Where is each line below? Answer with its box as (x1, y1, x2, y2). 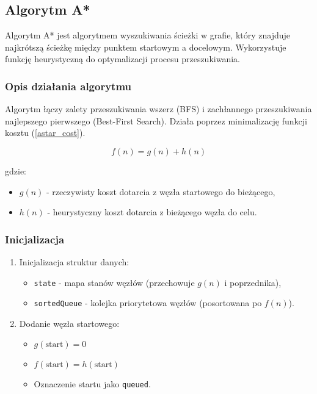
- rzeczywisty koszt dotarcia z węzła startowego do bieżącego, (46, 185, 275, 198)
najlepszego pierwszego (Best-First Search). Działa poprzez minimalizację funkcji (5, 114, 307, 127)
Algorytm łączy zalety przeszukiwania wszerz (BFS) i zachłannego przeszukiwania (5, 102, 312, 115)
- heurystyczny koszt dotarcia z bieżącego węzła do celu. (47, 206, 257, 218)
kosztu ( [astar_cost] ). (5, 126, 86, 139)
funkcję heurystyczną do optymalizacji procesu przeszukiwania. (5, 52, 240, 65)
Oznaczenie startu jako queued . (34, 378, 151, 390)
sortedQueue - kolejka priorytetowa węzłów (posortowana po (34, 296, 262, 309)
